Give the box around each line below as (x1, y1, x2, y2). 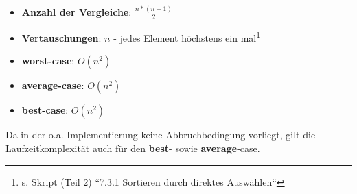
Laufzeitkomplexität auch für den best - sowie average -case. (5, 141, 260, 156)
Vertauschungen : (21, 30, 102, 45)
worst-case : (21, 53, 75, 68)
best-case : (21, 103, 69, 117)
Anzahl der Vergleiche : (21, 5, 132, 19)
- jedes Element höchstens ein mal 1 (113, 29, 261, 45)
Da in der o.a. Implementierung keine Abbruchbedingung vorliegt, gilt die (5, 128, 316, 142)
